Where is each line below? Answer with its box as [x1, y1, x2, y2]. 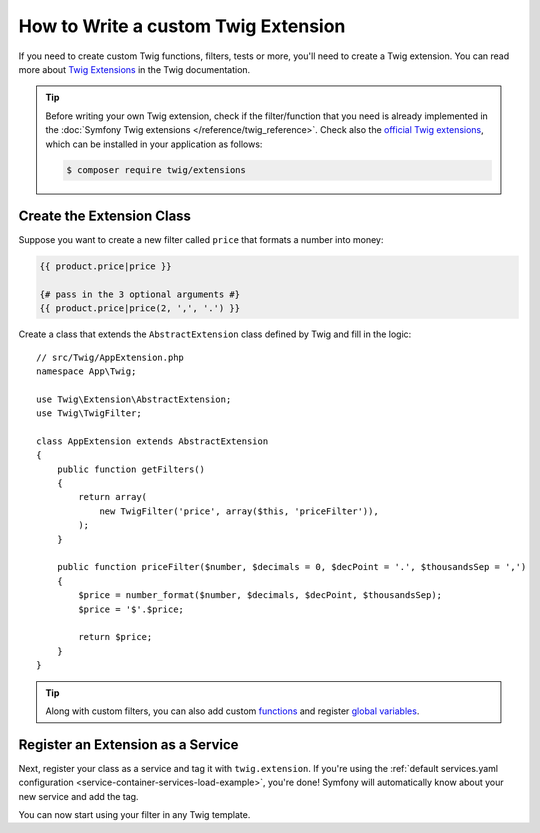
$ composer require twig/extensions [66, 165, 247, 176]
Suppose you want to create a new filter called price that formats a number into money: [18, 233, 384, 245]
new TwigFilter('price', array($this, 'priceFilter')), [99, 505, 379, 517]
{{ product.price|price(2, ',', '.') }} [39, 303, 240, 314]
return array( [78, 491, 148, 503]
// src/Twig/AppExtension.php [36, 351, 185, 363]
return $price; [78, 631, 153, 643]
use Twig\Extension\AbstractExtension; [36, 393, 232, 405]
